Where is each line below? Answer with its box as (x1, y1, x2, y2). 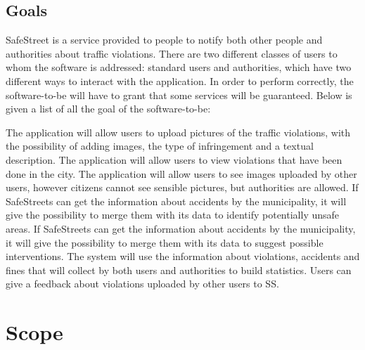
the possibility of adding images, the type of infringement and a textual (6, 138, 314, 153)
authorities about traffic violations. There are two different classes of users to (6, 46, 338, 60)
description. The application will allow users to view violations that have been (6, 152, 342, 167)
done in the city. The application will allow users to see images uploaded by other (6, 166, 357, 181)
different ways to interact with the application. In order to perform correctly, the (6, 73, 354, 88)
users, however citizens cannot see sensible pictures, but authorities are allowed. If (6, 180, 359, 195)
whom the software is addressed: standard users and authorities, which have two (6, 60, 352, 74)
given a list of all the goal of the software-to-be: (6, 101, 211, 116)
